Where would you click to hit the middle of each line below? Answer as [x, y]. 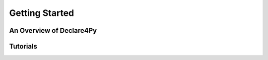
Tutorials [23, 46]
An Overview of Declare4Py [53, 30]
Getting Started [42, 13]
